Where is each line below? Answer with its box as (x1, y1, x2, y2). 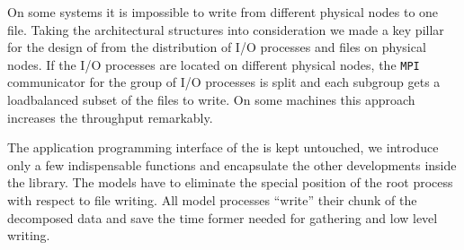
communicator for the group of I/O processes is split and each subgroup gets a (7, 73, 441, 91)
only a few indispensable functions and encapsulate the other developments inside (7, 155, 457, 174)
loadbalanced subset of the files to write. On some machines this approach (7, 91, 415, 109)
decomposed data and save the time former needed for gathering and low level (7, 208, 438, 227)
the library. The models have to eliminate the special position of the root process (7, 173, 453, 192)
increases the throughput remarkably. (7, 108, 213, 126)
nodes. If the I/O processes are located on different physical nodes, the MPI (7, 55, 420, 73)
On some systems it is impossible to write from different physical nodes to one (7, 3, 439, 21)
